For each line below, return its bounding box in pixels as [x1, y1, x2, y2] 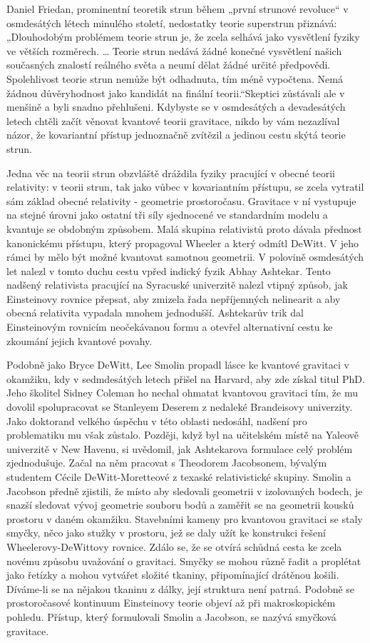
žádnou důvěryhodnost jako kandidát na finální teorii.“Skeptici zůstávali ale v [6, 85, 345, 100]
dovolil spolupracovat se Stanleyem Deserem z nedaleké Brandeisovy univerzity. [6, 399, 353, 414]
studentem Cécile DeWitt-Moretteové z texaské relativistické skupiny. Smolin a [6, 469, 351, 484]
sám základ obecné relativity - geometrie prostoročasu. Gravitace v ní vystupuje [6, 193, 356, 208]
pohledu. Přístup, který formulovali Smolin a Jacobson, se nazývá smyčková [6, 609, 336, 624]
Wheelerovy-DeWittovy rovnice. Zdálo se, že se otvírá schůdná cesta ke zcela [6, 539, 342, 554]
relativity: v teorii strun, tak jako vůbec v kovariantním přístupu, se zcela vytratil [6, 179, 364, 194]
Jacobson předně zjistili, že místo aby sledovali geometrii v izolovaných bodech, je [6, 483, 363, 498]
